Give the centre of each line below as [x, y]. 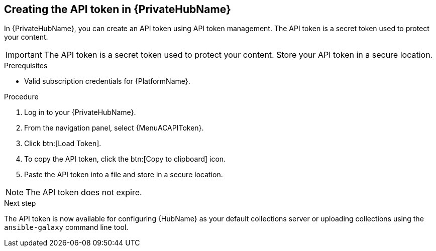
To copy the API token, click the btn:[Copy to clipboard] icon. [125, 159]
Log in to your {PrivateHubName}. [80, 112]
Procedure [21, 97]
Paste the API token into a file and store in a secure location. [124, 175]
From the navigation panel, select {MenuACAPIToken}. [114, 128]
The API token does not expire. [84, 193]
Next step [20, 203]
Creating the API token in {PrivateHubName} [118, 9]
